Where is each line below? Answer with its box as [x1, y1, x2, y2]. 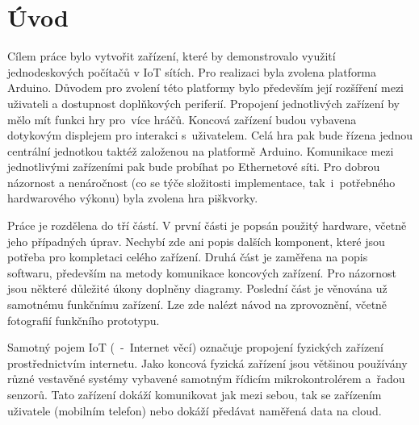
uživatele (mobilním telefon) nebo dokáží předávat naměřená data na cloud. [7, 402, 382, 419]
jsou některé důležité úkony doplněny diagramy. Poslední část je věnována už [7, 280, 388, 297]
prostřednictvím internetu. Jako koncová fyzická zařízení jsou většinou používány [7, 354, 408, 371]
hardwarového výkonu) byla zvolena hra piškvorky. [7, 190, 258, 206]
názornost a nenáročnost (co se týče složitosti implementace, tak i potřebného [7, 173, 396, 190]
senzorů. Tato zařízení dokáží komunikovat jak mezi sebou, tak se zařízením [7, 386, 382, 402]
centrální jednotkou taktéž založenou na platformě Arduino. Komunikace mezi [7, 142, 394, 159]
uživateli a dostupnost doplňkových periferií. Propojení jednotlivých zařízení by [7, 94, 400, 111]
